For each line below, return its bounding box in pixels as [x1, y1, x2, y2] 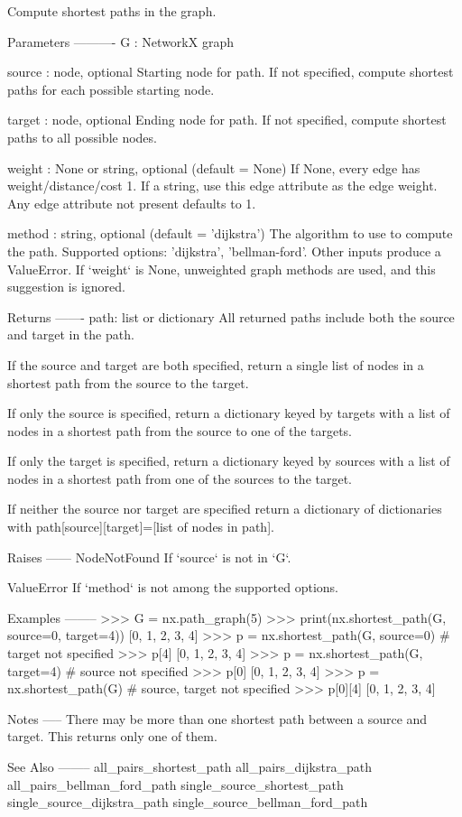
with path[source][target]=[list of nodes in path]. [7, 517, 274, 536]
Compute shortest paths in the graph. [7, 2, 217, 20]
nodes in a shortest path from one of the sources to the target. [7, 469, 353, 487]
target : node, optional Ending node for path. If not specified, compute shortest [7, 110, 447, 129]
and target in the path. [7, 325, 134, 344]
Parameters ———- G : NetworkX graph [7, 32, 234, 51]
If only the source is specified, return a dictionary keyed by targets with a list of [7, 404, 450, 422]
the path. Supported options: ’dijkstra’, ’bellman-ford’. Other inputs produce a [7, 241, 441, 260]
